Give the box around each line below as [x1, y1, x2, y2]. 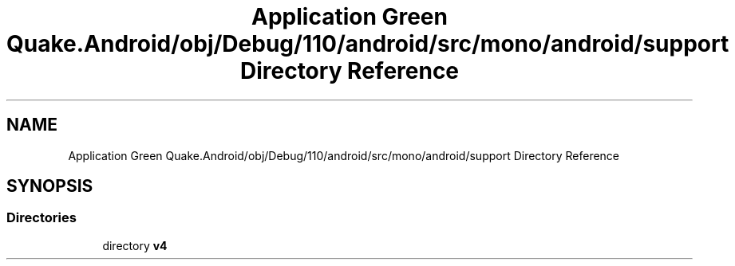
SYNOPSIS [6, 176, 93, 197]
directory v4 [102, 238, 168, 252]
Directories [6, 209, 77, 226]
